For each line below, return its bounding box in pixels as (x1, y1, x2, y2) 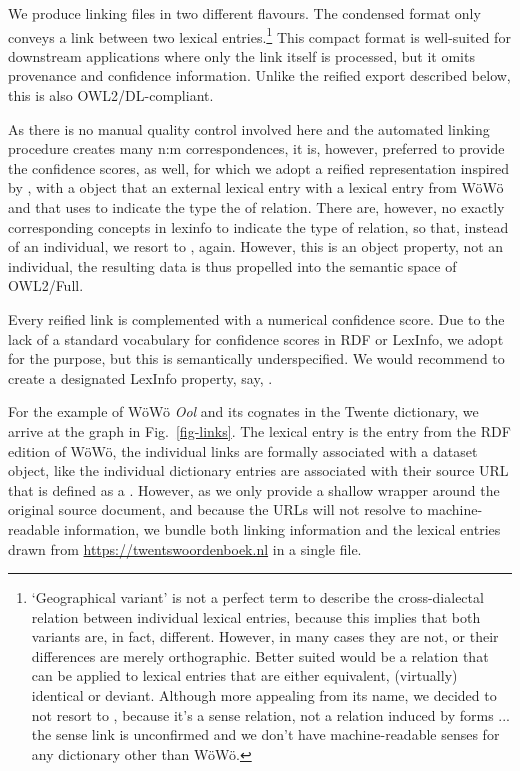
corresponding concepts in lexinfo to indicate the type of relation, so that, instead (8, 216, 509, 237)
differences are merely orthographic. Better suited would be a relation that (31, 645, 489, 666)
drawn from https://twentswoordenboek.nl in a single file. (8, 538, 362, 559)
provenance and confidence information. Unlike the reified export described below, (8, 65, 511, 86)
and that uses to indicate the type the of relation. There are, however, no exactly (8, 197, 505, 217)
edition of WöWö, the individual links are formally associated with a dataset (8, 440, 478, 461)
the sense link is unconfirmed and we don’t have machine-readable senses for (31, 724, 500, 745)
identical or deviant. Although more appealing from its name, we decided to (31, 685, 497, 706)
